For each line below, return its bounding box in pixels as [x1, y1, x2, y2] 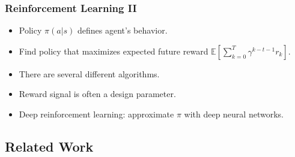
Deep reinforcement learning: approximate [19, 108, 174, 120]
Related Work [5, 137, 94, 155]
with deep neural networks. [184, 108, 284, 120]
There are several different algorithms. [19, 67, 160, 80]
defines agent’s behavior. [78, 24, 168, 37]
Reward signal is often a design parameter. [19, 87, 176, 100]
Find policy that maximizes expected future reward [19, 44, 208, 57]
